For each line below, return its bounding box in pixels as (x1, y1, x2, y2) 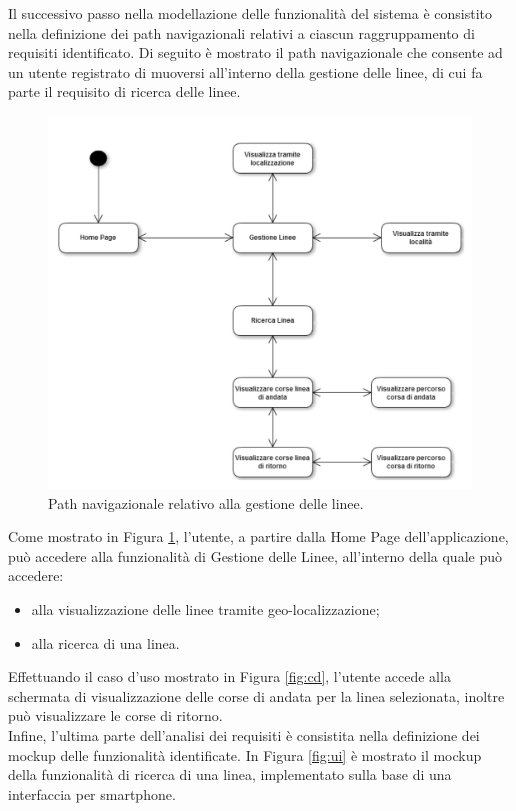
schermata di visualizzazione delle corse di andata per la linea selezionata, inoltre (8, 685, 505, 706)
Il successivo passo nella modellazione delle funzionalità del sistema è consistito (8, 3, 493, 23)
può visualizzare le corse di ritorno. (8, 705, 223, 726)
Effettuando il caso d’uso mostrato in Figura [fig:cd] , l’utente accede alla (8, 666, 451, 687)
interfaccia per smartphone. (8, 783, 176, 804)
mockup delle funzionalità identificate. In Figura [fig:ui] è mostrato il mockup (8, 744, 482, 765)
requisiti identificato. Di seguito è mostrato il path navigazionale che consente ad (8, 42, 503, 63)
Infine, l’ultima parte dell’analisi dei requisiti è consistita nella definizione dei (8, 724, 480, 745)
